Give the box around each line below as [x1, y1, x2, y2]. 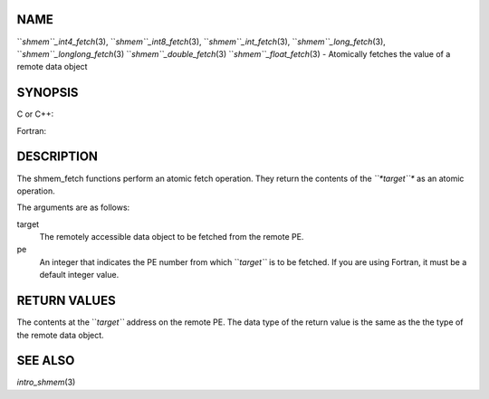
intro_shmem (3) [16, 376, 76, 388]
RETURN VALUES [16, 293, 117, 309]
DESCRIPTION [16, 149, 99, 165]
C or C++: [16, 109, 54, 119]
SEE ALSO [16, 353, 75, 368]
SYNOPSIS [16, 85, 79, 100]
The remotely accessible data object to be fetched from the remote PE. [39, 232, 304, 242]
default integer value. [39, 270, 120, 280]
